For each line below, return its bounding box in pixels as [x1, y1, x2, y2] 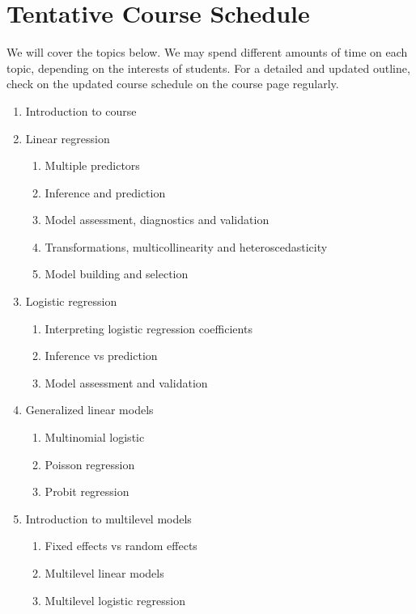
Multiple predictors [45, 157, 140, 174]
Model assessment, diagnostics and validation [45, 211, 270, 228]
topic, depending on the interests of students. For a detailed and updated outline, [6, 59, 410, 76]
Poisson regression [45, 455, 135, 472]
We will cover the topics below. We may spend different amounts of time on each [6, 44, 408, 61]
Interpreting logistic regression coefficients [45, 320, 253, 337]
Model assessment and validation [45, 374, 208, 391]
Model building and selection [45, 265, 189, 282]
